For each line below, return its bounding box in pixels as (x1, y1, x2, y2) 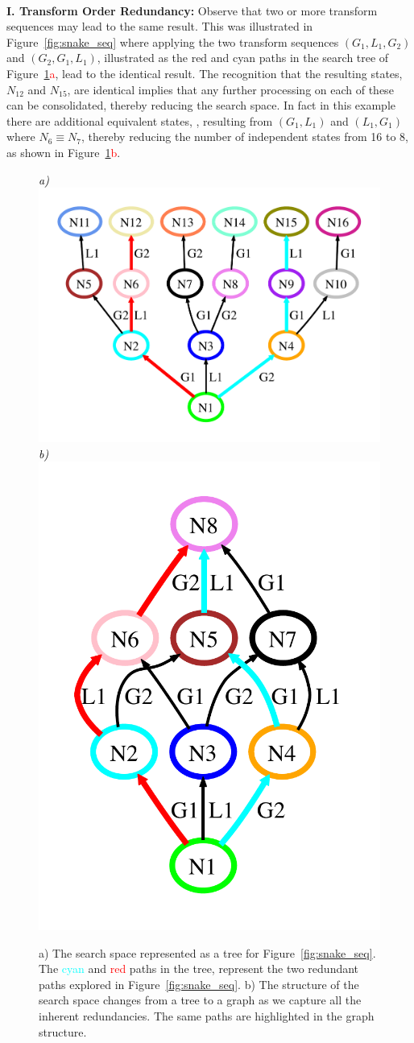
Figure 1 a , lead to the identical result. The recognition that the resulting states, (6, 64, 403, 81)
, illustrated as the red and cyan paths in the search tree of (97, 49, 389, 66)
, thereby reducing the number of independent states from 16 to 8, (81, 128, 408, 145)
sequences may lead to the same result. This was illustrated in (6, 18, 313, 35)
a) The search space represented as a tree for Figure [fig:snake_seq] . (39, 944, 376, 961)
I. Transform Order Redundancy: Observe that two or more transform (6, 2, 378, 19)
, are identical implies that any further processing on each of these (67, 81, 394, 97)
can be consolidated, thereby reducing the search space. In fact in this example (6, 97, 396, 114)
